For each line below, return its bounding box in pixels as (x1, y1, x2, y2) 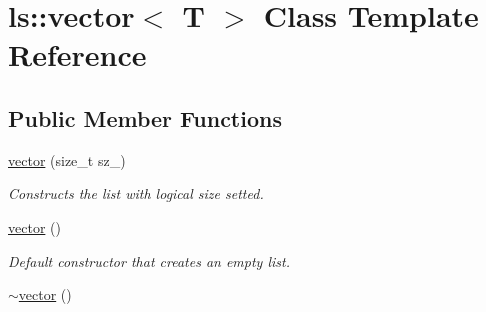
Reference (8, 34, 147, 75)
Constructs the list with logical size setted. (8, 183, 264, 204)
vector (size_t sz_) (8, 149, 126, 170)
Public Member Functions (8, 102, 282, 133)
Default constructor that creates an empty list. (8, 250, 290, 271)
